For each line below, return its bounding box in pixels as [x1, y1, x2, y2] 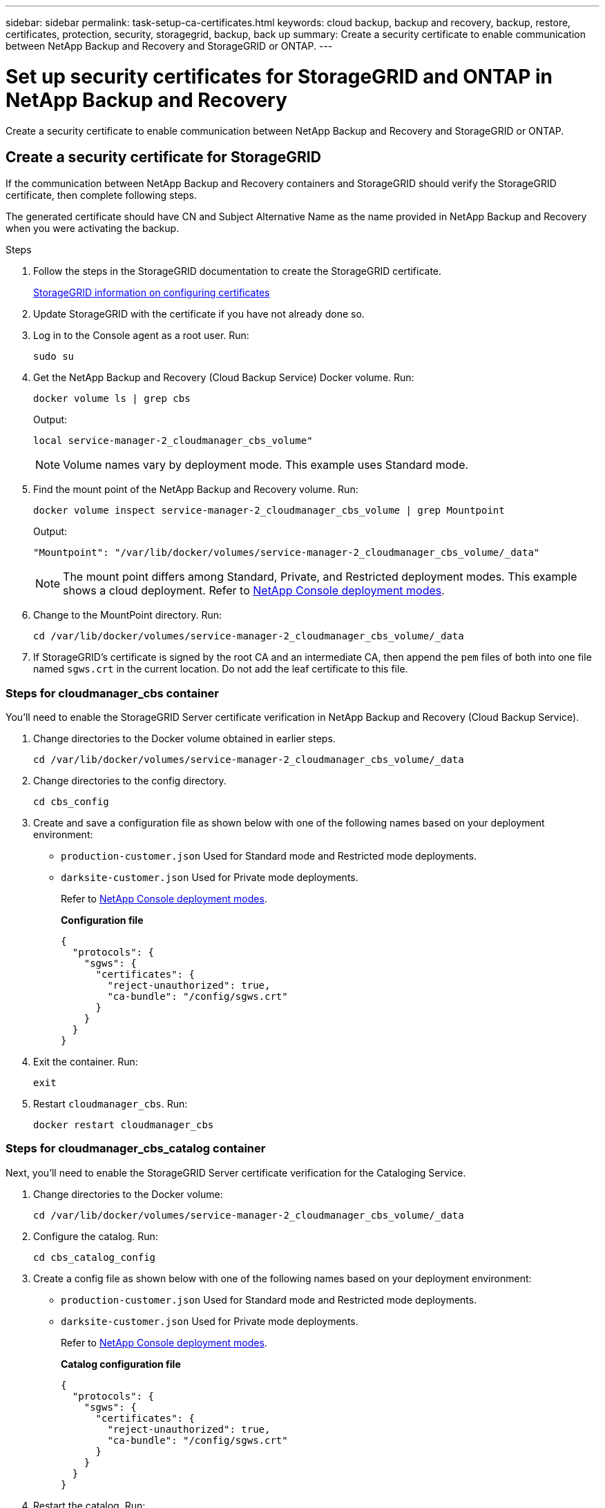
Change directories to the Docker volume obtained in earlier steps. [33, 733, 336, 745]
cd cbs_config [33, 796, 109, 808]
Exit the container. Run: [33, 1056, 138, 1068]
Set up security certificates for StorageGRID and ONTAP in [6, 64, 553, 88]
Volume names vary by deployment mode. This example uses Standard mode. [63, 458, 469, 472]
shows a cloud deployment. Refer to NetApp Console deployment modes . [63, 583, 445, 598]
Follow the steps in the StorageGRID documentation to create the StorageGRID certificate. [33, 265, 442, 278]
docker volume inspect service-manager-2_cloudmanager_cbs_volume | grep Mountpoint [33, 505, 505, 516]
